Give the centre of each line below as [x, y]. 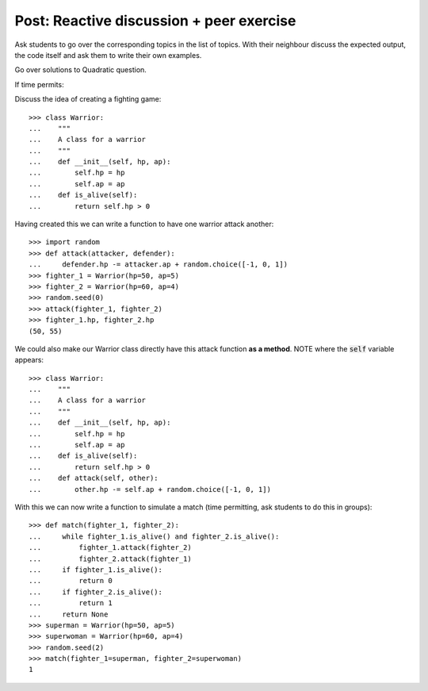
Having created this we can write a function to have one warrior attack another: [144, 224]
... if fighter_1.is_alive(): [96, 570]
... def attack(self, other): [94, 478]
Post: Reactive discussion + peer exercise [155, 21]
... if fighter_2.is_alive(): [96, 592]
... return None [69, 614]
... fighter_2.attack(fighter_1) [110, 559]
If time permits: [39, 84]
